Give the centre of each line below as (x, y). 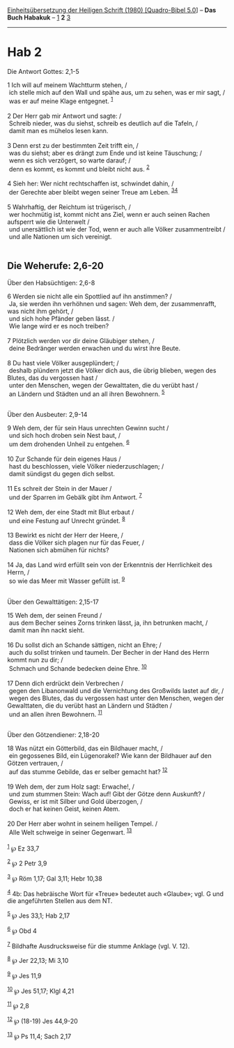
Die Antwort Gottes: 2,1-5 (44, 71)
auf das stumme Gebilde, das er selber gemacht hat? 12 (88, 771)
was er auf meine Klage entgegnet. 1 (61, 100)
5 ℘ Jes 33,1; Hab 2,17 (39, 915)
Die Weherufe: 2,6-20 (56, 266)
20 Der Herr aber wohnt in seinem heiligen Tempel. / (83, 823)
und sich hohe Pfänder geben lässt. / (62, 318)
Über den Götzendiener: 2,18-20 (53, 735)
